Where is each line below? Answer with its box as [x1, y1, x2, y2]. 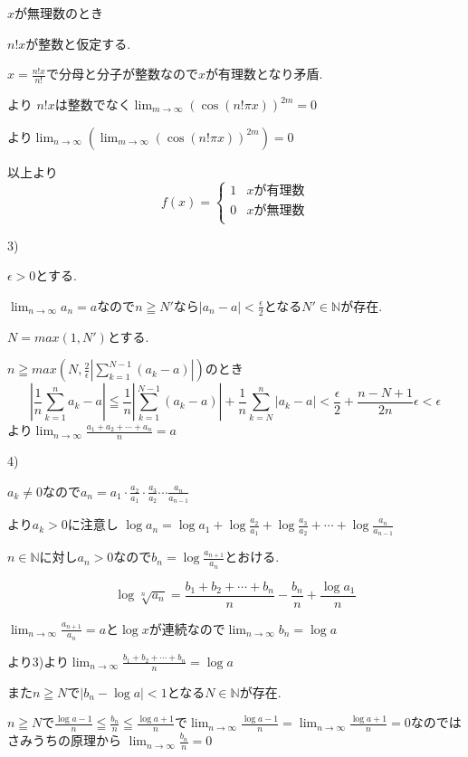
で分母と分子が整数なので [45, 64, 198, 83]
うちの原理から [32, 731, 121, 750]
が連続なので [148, 619, 225, 638]
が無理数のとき [14, 4, 104, 22]
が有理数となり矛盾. [205, 64, 323, 83]
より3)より [7, 651, 69, 670]
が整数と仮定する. [25, 33, 131, 52]
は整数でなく [54, 95, 131, 114]
